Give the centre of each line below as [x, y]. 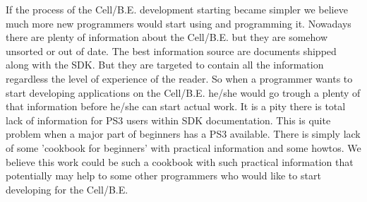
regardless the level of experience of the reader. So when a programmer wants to [179, 78]
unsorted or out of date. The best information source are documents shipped [171, 50]
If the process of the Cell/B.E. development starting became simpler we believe [177, 9]
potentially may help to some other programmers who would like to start [163, 176]
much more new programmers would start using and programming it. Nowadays [179, 23]
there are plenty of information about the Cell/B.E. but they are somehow [167, 37]
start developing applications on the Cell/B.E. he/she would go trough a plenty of [183, 92]
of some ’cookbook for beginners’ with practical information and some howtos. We [183, 147]
